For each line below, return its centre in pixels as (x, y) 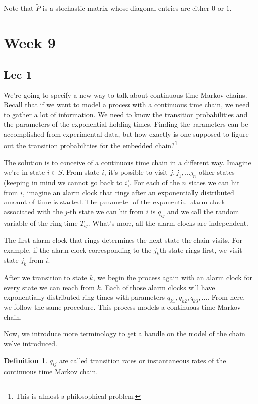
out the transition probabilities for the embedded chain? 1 (91, 145)
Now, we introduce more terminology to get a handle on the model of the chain (125, 334)
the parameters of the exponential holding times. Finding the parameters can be (126, 124)
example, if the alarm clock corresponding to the (78, 250)
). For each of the (153, 182)
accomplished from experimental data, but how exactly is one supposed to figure (126, 134)
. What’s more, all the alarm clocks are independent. (168, 223)
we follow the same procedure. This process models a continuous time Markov (122, 307)
